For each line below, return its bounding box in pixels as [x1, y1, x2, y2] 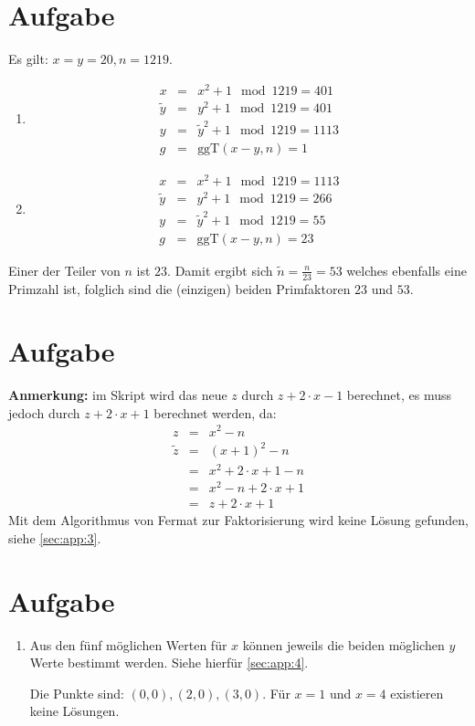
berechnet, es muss [346, 385, 452, 405]
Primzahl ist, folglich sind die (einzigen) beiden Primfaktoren [8, 279, 351, 298]
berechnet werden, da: [153, 403, 277, 422]
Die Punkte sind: [29, 683, 124, 702]
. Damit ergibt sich [167, 260, 273, 279]
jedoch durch [8, 403, 80, 422]
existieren [390, 683, 444, 702]
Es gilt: [8, 49, 48, 68]
